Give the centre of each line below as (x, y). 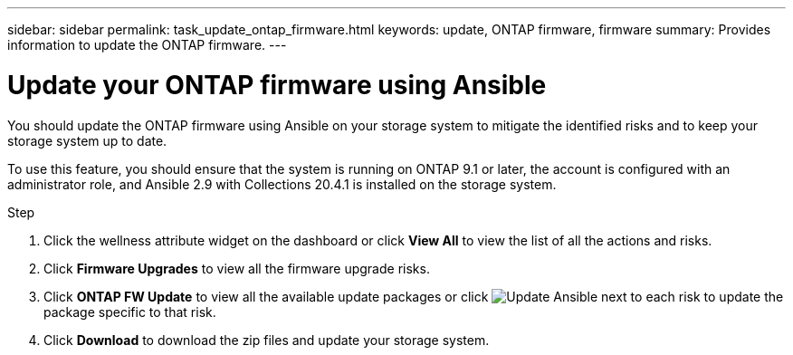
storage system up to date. (87, 140)
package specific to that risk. (130, 312)
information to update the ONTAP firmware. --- (147, 45)
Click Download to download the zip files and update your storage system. (267, 340)
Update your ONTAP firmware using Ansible (277, 85)
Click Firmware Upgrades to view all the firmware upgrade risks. (237, 268)
